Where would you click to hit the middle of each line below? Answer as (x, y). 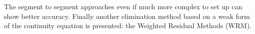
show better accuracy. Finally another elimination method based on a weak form (127, 16)
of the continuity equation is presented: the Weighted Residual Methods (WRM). (128, 25)
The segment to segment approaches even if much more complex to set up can (123, 6)
